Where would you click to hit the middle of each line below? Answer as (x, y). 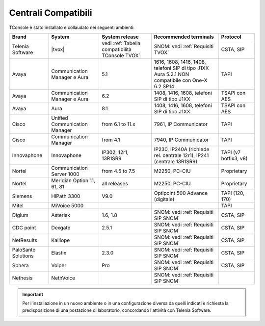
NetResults (25, 240)
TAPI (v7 (231, 152)
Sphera (20, 265)
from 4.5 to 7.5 (119, 171)
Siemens (22, 196)
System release (120, 37)
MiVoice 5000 (67, 205)
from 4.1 (111, 140)
